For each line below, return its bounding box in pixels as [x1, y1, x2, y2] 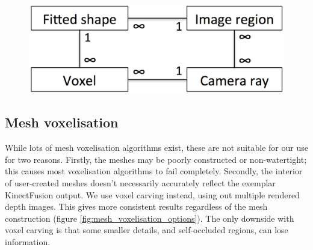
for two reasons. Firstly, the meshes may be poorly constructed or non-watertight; [5, 153, 307, 165]
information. [5, 235, 51, 248]
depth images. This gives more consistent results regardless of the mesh [5, 200, 268, 213]
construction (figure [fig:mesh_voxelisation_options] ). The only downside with [5, 212, 294, 224]
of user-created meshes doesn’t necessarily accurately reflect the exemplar [5, 176, 276, 189]
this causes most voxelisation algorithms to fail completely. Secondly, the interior [5, 165, 303, 177]
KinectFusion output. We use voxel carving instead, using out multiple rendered [5, 188, 300, 201]
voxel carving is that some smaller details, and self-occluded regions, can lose [5, 224, 288, 236]
